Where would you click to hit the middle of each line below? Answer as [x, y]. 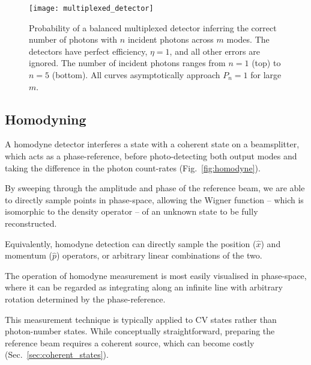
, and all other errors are [215, 51]
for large [266, 75]
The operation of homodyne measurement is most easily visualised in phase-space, [156, 275]
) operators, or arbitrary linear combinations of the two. [159, 255]
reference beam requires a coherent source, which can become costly [130, 342]
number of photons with [73, 39]
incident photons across [171, 39]
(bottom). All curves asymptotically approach [136, 75]
